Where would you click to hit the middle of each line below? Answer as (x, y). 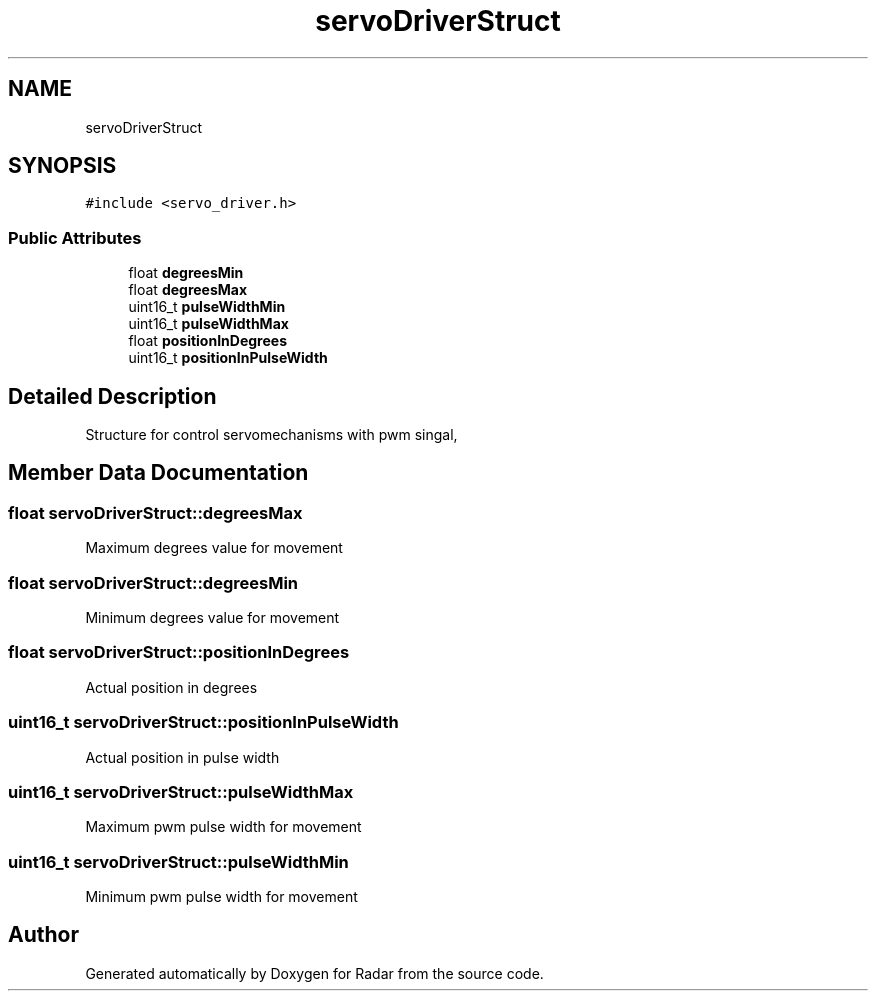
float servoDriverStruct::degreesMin (153, 582)
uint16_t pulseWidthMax (208, 324)
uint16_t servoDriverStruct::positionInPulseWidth (203, 722)
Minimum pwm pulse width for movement (221, 896)
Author (43, 935)
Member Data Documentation (158, 473)
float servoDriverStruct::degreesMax (155, 512)
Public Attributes (75, 237)
